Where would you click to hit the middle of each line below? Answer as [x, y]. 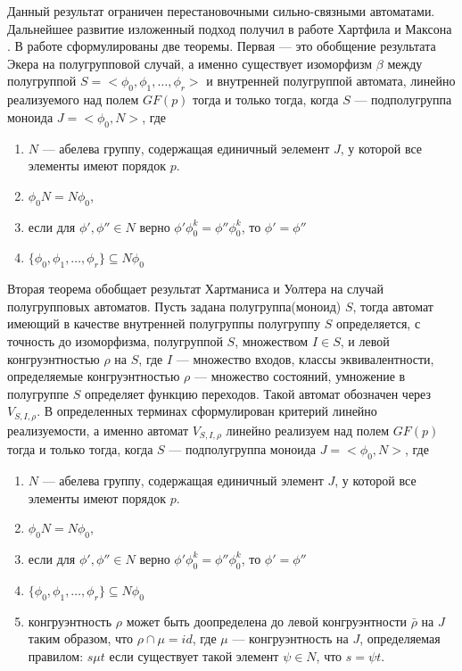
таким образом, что [81, 638]
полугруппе [38, 393]
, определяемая [400, 638]
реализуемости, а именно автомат [98, 430]
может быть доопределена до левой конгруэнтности [267, 621]
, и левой [365, 340]
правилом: [56, 655]
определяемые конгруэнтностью [94, 376]
